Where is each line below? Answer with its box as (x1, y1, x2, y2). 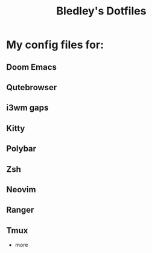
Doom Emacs (6, 62, 57, 72)
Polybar (6, 144, 37, 154)
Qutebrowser (6, 82, 57, 93)
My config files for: (6, 38, 104, 52)
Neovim (6, 184, 36, 195)
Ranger (6, 205, 34, 215)
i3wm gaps (6, 103, 49, 113)
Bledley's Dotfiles (56, 4, 147, 18)
